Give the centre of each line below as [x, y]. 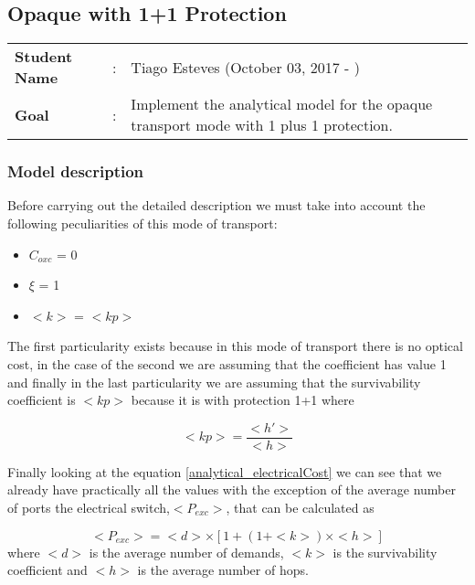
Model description [76, 171]
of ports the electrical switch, [89, 508]
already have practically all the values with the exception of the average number [232, 489]
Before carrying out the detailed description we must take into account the [216, 205]
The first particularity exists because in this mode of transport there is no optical [235, 346]
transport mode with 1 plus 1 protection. [262, 125]
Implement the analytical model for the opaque [282, 104]
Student [44, 57]
